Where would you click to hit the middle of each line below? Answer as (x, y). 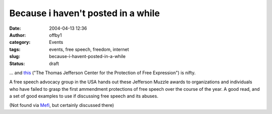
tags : (15, 49)
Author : (18, 35)
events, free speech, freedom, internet (89, 49)
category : (20, 42)
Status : (17, 64)
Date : (15, 28)
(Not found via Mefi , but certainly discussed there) (62, 105)
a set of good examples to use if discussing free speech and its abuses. (84, 96)
